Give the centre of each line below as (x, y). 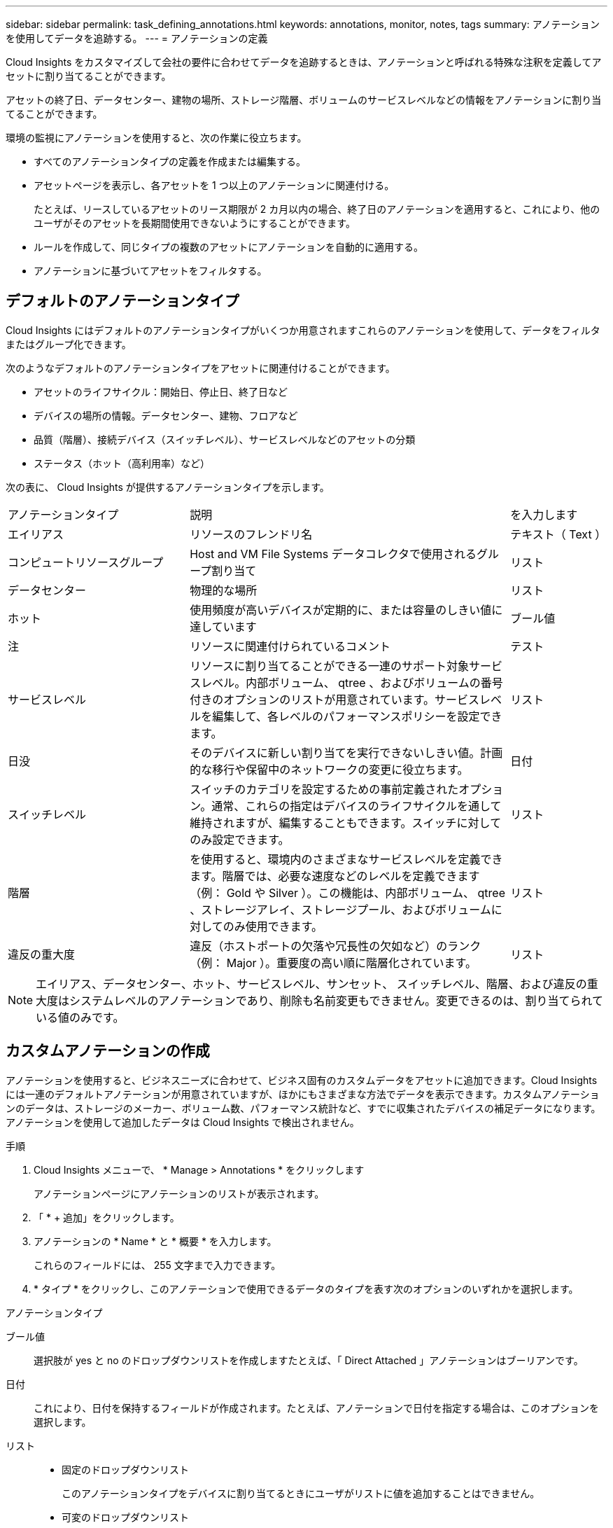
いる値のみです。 (80, 1017)
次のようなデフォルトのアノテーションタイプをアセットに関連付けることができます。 (200, 368)
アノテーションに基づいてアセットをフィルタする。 (150, 271)
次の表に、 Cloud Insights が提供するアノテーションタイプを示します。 (168, 487)
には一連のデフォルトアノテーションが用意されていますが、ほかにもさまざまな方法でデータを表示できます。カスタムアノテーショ (303, 1094)
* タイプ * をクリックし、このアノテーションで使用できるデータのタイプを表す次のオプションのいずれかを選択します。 (306, 1289)
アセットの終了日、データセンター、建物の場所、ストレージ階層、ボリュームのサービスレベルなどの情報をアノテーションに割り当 (304, 100)
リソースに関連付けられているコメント (290, 646)
